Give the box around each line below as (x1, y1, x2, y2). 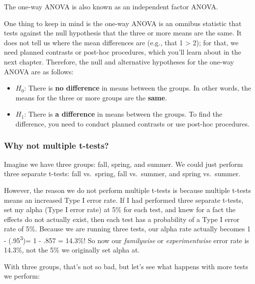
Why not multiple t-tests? (4, 139, 109, 152)
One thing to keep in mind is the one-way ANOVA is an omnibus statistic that (4, 18, 242, 28)
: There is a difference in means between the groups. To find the (24, 109, 223, 119)
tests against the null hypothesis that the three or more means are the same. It (4, 28, 242, 38)
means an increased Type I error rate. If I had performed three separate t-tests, (4, 194, 244, 205)
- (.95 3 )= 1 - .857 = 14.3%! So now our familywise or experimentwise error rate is (4, 233, 249, 245)
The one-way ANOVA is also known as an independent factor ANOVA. (4, 1, 218, 11)
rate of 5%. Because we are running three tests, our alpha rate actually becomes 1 (4, 223, 251, 234)
